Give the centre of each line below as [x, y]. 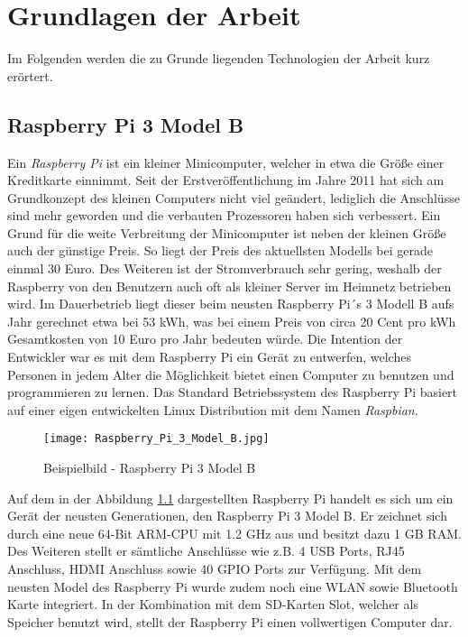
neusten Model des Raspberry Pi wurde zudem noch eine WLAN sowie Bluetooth [233, 586]
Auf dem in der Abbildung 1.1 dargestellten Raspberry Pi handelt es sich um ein [230, 498]
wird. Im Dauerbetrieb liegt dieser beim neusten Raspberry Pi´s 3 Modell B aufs [231, 304]
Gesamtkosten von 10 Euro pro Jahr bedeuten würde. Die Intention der [205, 339]
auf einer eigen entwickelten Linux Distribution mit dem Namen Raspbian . [213, 409]
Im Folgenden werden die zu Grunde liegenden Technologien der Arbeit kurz [219, 58]
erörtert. [30, 75]
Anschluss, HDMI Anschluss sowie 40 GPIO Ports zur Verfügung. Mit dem [215, 569]
